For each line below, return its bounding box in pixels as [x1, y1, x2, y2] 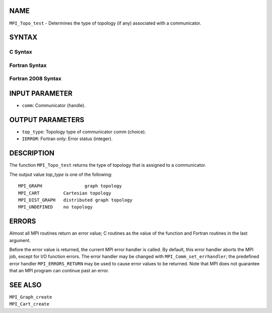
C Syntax [9, 48, 32, 55]
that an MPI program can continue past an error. [9, 268, 109, 274]
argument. [9, 237, 31, 243]
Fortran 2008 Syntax [9, 75, 61, 82]
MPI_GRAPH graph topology [18, 183, 122, 189]
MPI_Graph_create [9, 294, 52, 300]
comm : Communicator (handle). [22, 102, 86, 109]
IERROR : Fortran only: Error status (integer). [22, 136, 113, 142]
